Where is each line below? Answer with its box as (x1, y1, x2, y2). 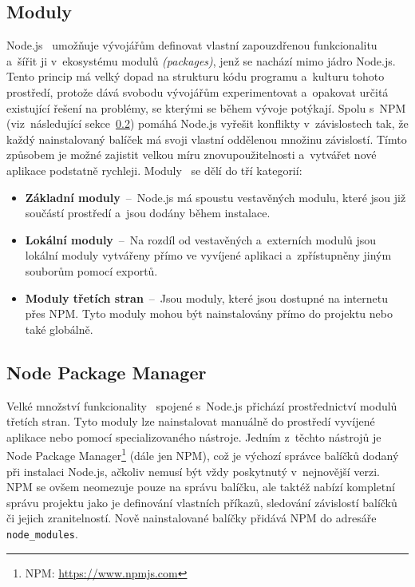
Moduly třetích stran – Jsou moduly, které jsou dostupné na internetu (25, 289, 389, 306)
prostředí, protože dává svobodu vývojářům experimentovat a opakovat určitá (6, 83, 389, 100)
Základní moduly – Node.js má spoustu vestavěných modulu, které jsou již (25, 188, 406, 205)
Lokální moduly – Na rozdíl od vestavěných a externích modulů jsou (25, 231, 377, 248)
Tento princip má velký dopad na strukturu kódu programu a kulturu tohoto (6, 68, 385, 85)
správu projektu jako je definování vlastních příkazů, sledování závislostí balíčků (6, 494, 397, 510)
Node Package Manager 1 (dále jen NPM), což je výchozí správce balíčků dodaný (6, 445, 399, 463)
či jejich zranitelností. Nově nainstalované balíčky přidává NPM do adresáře (6, 510, 377, 526)
